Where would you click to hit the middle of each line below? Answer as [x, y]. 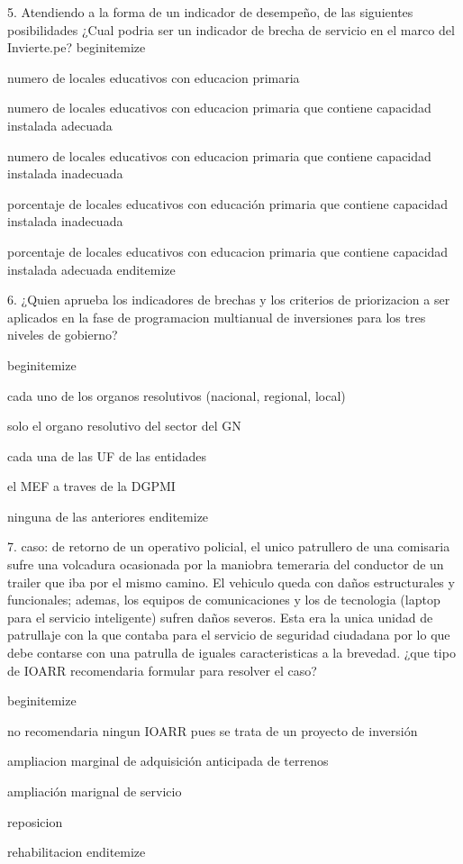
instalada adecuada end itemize [91, 269]
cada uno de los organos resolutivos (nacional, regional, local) [177, 395]
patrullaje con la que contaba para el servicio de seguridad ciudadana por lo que [229, 635]
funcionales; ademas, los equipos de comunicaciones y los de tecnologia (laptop [224, 600]
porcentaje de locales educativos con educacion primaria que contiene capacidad [228, 251]
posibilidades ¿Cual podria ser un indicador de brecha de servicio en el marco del [231, 29]
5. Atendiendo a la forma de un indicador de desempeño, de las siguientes [210, 12]
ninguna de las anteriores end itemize [108, 516]
